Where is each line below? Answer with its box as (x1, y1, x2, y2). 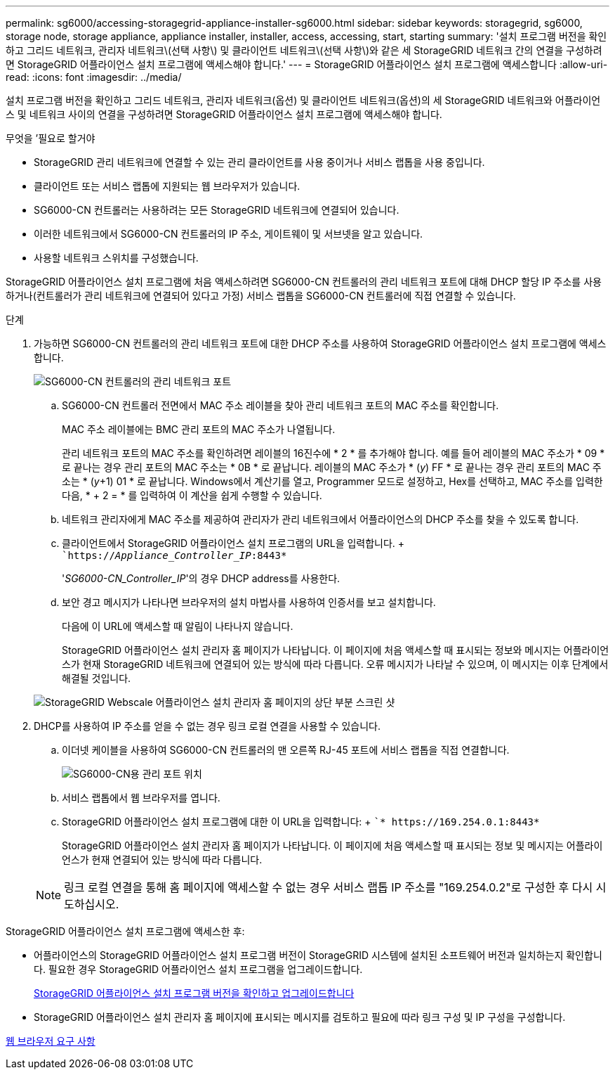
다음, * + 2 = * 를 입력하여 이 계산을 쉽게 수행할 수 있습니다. (62, 489, 322, 501)
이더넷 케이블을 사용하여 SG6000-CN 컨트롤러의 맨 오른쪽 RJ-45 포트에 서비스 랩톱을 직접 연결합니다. (62, 744, 510, 756)
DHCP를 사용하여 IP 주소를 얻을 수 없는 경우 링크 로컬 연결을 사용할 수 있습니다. (34, 720, 381, 732)
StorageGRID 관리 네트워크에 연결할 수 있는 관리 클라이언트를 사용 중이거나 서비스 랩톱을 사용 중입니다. (34, 156, 485, 168)
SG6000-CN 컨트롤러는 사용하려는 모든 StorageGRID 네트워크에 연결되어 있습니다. (34, 204, 399, 216)
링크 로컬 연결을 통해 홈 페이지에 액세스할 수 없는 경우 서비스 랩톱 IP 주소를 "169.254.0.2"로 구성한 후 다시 (64, 880, 593, 894)
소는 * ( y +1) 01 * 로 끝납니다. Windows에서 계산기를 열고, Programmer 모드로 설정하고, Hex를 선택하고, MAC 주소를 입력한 (62, 475, 603, 487)
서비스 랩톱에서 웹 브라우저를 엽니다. (62, 792, 220, 804)
